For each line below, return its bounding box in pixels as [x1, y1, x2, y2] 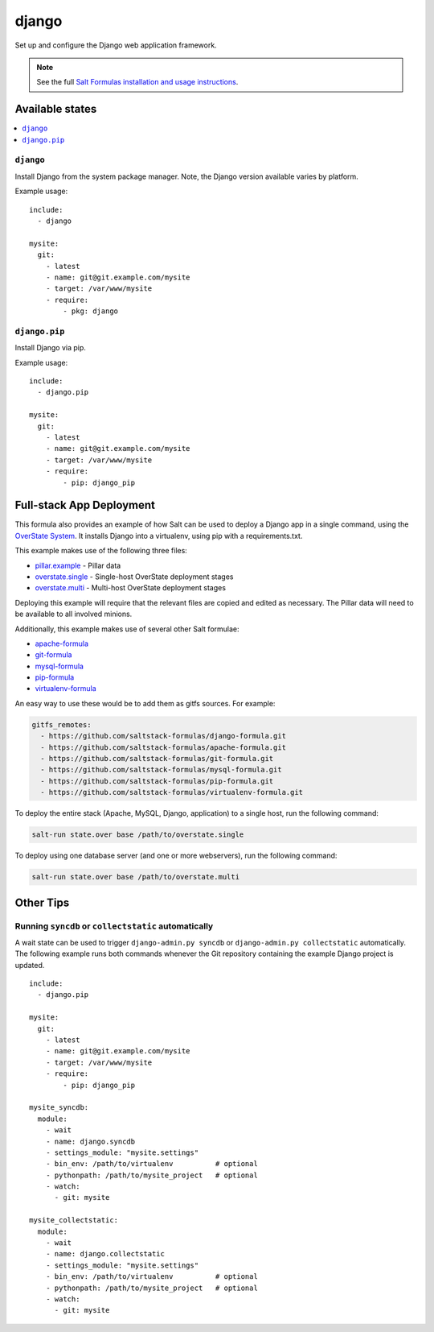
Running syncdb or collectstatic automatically [14, 920, 214, 932]
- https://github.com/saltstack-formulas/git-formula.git [40, 754, 274, 763]
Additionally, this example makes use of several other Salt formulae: [14, 624, 240, 634]
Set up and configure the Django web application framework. [14, 40, 217, 50]
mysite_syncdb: [29, 1103, 89, 1112]
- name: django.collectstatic [45, 1249, 165, 1259]
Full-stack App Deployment [14, 498, 156, 512]
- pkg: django [63, 307, 119, 316]
